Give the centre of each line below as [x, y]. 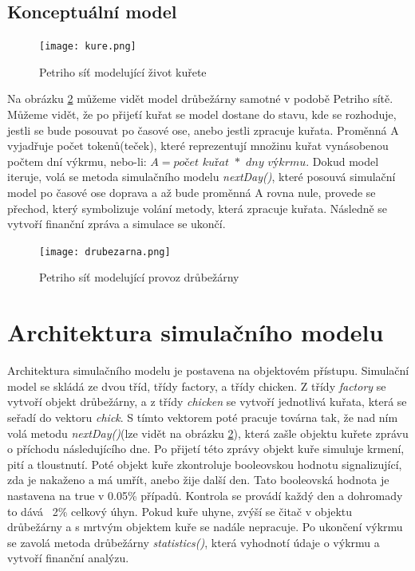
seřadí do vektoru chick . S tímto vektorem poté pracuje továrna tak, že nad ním [203, 417]
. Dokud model [342, 161]
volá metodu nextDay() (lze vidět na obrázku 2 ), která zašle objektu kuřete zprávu [208, 433]
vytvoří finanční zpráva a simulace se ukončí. [117, 224]
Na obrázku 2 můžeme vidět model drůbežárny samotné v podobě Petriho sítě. [200, 98]
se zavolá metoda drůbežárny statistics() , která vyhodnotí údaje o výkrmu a [194, 542]
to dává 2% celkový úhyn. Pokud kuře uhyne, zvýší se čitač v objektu [180, 511]
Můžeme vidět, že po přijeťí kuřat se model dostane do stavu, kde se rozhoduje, [202, 114]
